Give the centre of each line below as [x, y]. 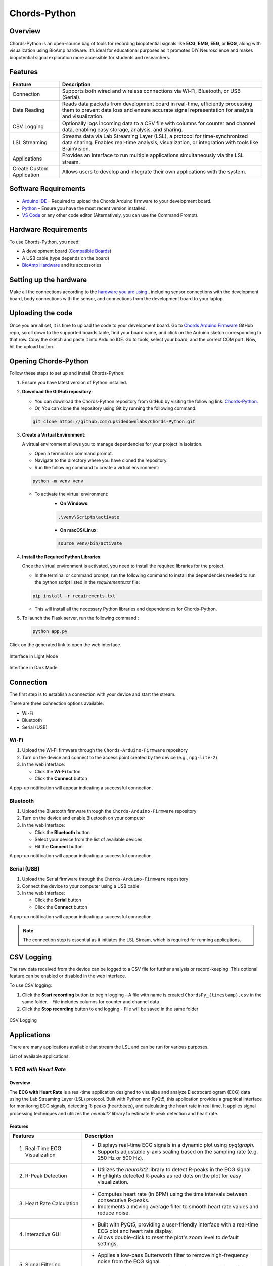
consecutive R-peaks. [123, 1200]
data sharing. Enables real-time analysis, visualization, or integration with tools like [160, 142]
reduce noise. [114, 1213]
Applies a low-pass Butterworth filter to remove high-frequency [173, 1255]
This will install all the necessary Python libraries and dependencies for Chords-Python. [126, 609]
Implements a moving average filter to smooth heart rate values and [178, 1207]
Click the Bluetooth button [62, 832]
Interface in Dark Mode [33, 668]
